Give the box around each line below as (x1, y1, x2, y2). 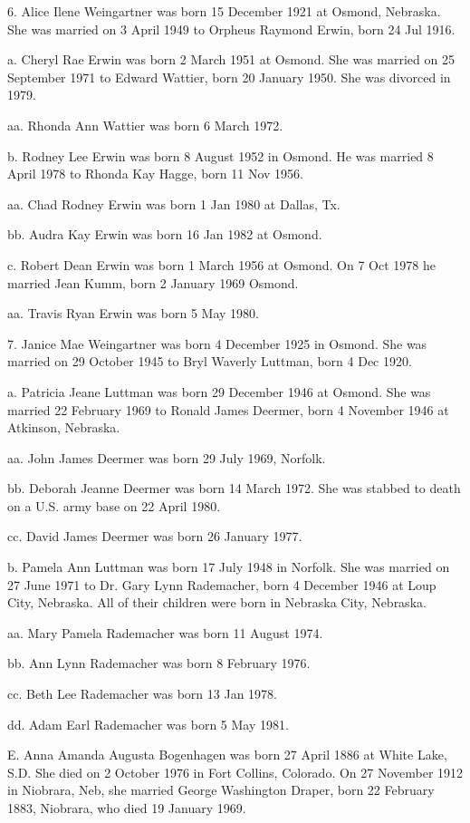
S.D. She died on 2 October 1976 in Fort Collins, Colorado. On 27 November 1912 (7, 762, 464, 781)
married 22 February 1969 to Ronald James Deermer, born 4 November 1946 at (7, 400, 449, 419)
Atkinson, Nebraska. (7, 418, 120, 437)
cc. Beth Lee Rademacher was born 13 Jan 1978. (7, 684, 277, 703)
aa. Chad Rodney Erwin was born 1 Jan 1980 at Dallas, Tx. (7, 194, 341, 213)
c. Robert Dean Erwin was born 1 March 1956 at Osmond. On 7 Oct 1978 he (7, 255, 436, 274)
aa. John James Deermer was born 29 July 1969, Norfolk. (7, 448, 326, 467)
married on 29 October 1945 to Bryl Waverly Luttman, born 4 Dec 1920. (7, 352, 412, 371)
